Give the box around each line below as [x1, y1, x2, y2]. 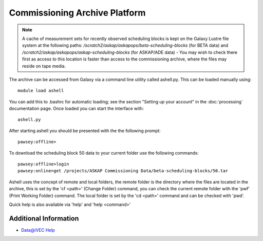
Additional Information [9, 214, 79, 222]
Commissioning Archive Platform [9, 7, 146, 18]
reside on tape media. [22, 63, 66, 69]
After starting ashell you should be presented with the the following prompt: [9, 127, 161, 134]
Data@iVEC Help [21, 227, 56, 233]
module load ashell [18, 88, 64, 94]
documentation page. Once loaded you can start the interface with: [9, 105, 144, 112]
